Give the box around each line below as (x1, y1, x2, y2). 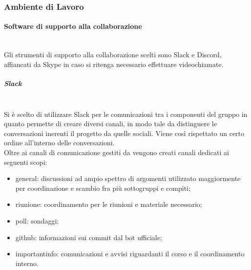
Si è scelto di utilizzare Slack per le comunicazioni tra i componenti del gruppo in (4, 109, 248, 119)
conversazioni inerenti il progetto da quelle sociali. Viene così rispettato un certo (4, 128, 245, 138)
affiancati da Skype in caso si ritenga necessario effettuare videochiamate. (4, 59, 224, 69)
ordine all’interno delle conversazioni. (4, 137, 115, 148)
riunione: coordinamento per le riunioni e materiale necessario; (15, 199, 202, 209)
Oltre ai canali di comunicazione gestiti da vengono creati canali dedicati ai (4, 147, 229, 157)
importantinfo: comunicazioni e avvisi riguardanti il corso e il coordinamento (15, 248, 245, 259)
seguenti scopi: (4, 157, 47, 167)
